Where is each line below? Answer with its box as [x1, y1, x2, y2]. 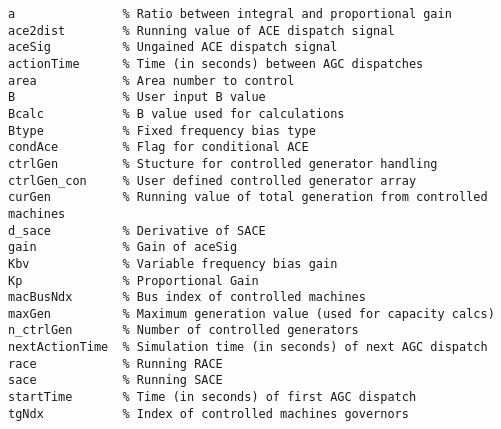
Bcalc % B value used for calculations [8, 106, 345, 121]
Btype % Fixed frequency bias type [8, 123, 316, 138]
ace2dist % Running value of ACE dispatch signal [8, 23, 395, 38]
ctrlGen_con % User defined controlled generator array [8, 173, 417, 188]
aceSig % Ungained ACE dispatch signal [8, 40, 338, 55]
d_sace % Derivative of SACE [8, 223, 266, 238]
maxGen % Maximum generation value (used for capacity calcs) [8, 306, 495, 321]
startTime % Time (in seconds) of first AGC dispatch [8, 390, 417, 405]
